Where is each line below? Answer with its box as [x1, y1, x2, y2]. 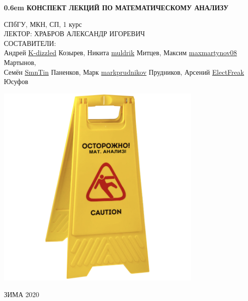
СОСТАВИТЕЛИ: [4, 38, 56, 48]
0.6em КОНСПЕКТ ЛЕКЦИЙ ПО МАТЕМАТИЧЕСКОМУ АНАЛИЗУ [4, 2, 229, 12]
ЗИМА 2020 [4, 289, 39, 299]
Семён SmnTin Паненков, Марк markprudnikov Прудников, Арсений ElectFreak [4, 66, 244, 77]
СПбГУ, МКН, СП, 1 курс [4, 19, 82, 29]
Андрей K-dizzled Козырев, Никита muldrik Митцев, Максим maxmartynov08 [4, 47, 237, 58]
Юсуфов [4, 76, 28, 86]
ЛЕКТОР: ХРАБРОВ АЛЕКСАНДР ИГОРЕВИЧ [4, 28, 145, 39]
